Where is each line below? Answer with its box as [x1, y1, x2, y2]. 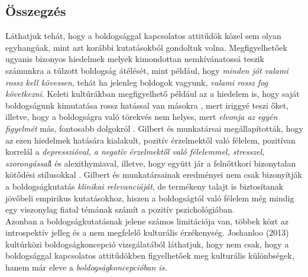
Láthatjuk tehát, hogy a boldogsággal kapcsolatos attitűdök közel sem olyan [5, 30, 281, 42]
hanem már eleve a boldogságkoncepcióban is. [5, 261, 167, 273]
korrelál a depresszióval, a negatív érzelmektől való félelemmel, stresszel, [5, 145, 265, 158]
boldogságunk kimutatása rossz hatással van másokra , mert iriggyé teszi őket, [5, 99, 289, 111]
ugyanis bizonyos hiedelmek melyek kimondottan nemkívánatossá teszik [5, 53, 264, 65]
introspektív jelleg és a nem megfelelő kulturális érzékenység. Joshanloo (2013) [5, 226, 289, 239]
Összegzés [5, 2, 66, 20]
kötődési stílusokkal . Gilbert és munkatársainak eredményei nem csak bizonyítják [5, 168, 302, 181]
